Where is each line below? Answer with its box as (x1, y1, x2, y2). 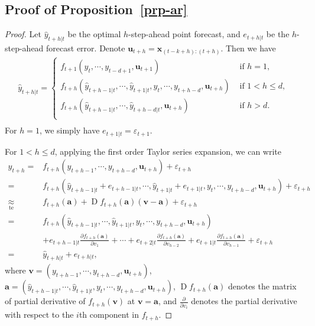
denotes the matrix (228, 280, 297, 292)
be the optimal (67, 28, 121, 40)
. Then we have (220, 42, 276, 54)
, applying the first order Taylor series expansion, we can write (54, 145, 282, 157)
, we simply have (39, 124, 100, 136)
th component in (79, 308, 139, 321)
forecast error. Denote (46, 42, 125, 54)
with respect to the (5, 308, 74, 321)
